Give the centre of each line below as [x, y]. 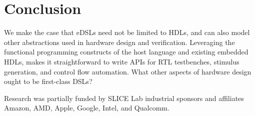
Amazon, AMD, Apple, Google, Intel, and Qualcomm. [87, 108]
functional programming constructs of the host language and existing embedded [126, 52]
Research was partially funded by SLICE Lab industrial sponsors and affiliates [124, 98]
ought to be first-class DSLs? [48, 81]
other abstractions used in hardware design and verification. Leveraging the [119, 42]
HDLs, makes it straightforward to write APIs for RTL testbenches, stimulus [122, 61]
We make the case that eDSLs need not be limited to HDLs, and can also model [127, 32]
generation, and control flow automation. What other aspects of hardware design [128, 71]
